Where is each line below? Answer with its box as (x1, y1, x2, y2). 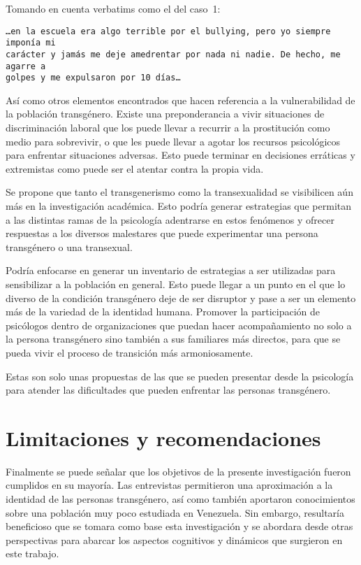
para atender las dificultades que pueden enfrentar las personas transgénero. (6, 382, 331, 397)
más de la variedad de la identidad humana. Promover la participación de (6, 304, 321, 319)
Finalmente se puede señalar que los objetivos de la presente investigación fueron (6, 464, 351, 478)
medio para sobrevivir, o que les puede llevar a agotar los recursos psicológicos (6, 134, 341, 148)
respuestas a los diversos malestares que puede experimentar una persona (6, 226, 318, 241)
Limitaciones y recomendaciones (6, 423, 321, 452)
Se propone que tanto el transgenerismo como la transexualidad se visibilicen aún (6, 185, 353, 199)
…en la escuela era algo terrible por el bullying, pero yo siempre (6, 26, 331, 36)
